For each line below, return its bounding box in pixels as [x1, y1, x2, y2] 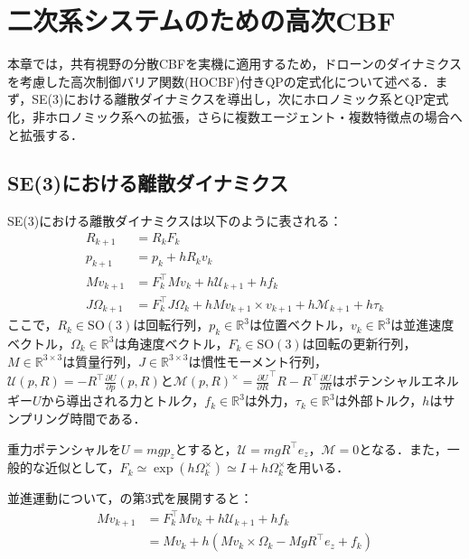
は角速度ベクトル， [114, 333, 229, 352]
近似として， [44, 458, 120, 477]
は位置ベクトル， [249, 315, 351, 334]
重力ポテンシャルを [7, 439, 121, 458]
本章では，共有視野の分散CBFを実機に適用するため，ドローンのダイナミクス [7, 54, 463, 73]
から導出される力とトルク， [41, 391, 205, 410]
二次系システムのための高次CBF [7, 2, 396, 39]
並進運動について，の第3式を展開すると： [7, 489, 253, 508]
